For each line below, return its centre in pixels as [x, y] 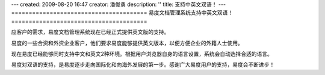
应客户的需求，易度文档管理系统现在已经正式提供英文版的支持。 [90, 32]
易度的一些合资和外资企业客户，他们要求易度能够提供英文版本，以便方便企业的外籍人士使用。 [127, 43]
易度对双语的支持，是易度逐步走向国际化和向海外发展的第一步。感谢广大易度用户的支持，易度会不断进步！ [143, 65]
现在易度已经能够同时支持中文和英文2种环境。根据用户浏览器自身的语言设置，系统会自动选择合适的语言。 [142, 54]
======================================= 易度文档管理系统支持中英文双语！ [122, 12]
